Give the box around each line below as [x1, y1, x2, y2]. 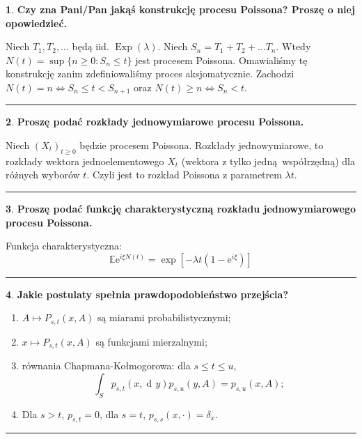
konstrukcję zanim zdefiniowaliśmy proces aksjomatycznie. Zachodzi [6, 66, 294, 81]
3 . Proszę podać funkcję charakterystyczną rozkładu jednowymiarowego [6, 201, 356, 215]
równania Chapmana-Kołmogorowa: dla [22, 358, 191, 373]
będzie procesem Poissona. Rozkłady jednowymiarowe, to [79, 138, 324, 153]
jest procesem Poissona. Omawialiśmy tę [135, 52, 308, 67]
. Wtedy [276, 39, 311, 54]
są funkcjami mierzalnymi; [95, 334, 207, 348]
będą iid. [72, 39, 109, 54]
